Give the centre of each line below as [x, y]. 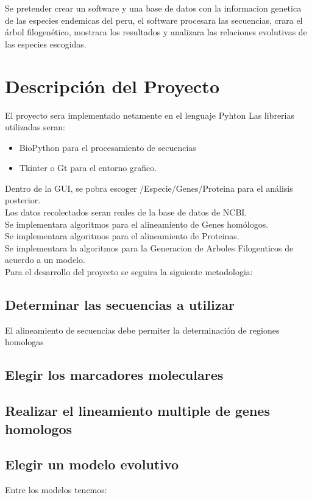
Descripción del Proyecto [112, 86]
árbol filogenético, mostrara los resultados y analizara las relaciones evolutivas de [156, 32]
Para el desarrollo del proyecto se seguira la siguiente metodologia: [129, 272]
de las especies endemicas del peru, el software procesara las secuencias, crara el [154, 20]
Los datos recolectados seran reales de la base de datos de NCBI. [126, 212]
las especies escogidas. [46, 44]
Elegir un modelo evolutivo [92, 464]
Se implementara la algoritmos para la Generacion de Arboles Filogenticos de [149, 247]
